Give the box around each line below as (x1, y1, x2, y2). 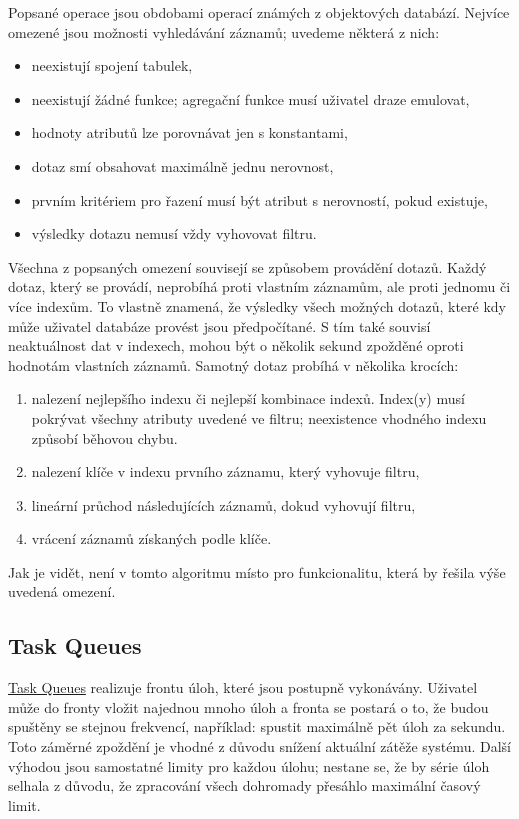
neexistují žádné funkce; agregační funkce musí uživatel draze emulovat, (31, 88, 470, 109)
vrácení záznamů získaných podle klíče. (31, 528, 272, 549)
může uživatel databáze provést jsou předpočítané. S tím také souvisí (8, 315, 431, 336)
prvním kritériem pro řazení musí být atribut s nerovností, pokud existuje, (31, 189, 488, 210)
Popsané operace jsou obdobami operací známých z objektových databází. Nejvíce (8, 2, 510, 22)
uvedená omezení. (8, 581, 116, 602)
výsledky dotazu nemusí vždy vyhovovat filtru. (31, 223, 317, 244)
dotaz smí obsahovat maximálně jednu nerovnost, (31, 155, 334, 176)
